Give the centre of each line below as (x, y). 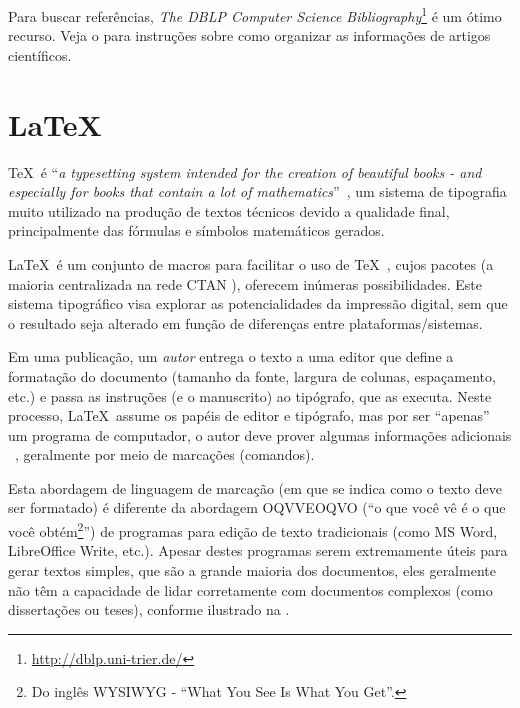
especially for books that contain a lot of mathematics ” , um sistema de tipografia (257, 191)
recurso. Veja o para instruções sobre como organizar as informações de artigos (249, 35)
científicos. (40, 54)
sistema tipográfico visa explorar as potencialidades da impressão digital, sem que (258, 303)
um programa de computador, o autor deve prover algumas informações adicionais (260, 434)
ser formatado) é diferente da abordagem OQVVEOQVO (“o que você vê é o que (257, 507)
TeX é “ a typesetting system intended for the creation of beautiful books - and (245, 171)
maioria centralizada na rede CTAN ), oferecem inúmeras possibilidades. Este (245, 283)
